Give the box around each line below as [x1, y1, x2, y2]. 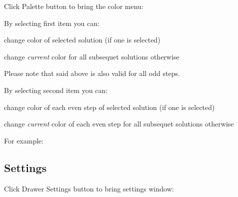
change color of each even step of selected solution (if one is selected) [4, 101, 215, 112]
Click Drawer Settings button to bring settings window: [4, 183, 174, 193]
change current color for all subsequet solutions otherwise [4, 51, 179, 61]
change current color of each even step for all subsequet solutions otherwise [4, 118, 234, 129]
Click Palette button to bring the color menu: [4, 1, 143, 11]
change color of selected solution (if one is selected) [4, 34, 160, 45]
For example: [4, 135, 44, 145]
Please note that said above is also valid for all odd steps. [4, 68, 180, 78]
